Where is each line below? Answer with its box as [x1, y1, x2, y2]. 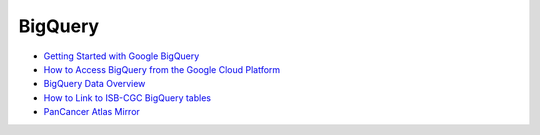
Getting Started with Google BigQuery [43, 50, 200, 62]
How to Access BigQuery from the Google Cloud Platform [43, 63, 281, 75]
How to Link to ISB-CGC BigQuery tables [43, 91, 212, 104]
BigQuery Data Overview [43, 78, 146, 90]
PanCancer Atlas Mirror [43, 106, 140, 118]
